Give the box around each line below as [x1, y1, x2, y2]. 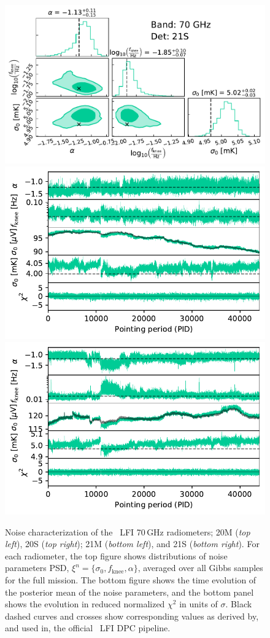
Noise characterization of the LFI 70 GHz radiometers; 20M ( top [5, 525, 250, 538]
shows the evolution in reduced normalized [5, 597, 165, 610]
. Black [225, 597, 252, 610]
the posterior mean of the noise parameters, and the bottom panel [5, 585, 254, 598]
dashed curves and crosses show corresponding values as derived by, [5, 609, 259, 622]
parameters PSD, [5, 561, 69, 574]
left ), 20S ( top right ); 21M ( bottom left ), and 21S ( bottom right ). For [5, 537, 260, 550]
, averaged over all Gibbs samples [137, 561, 263, 574]
